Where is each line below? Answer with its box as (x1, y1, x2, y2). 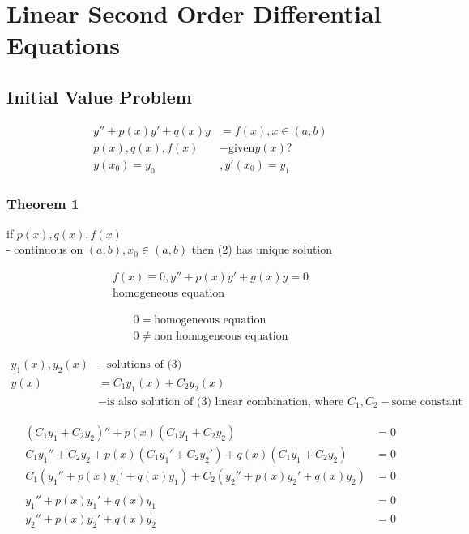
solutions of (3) (107, 359, 182, 371)
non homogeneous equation (154, 331, 288, 343)
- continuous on (6, 241, 83, 258)
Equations (6, 28, 120, 62)
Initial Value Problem (6, 83, 192, 109)
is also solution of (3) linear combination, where (107, 395, 344, 408)
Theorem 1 (6, 193, 79, 213)
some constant (391, 395, 463, 408)
